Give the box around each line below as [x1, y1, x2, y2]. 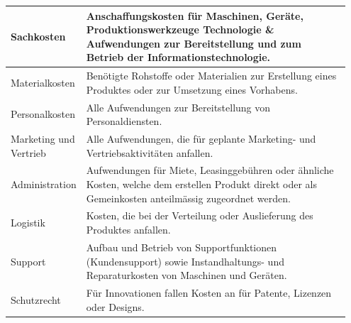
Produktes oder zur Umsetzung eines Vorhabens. [86, 82, 298, 97]
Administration [11, 177, 77, 192]
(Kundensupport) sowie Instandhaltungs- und [86, 253, 284, 268]
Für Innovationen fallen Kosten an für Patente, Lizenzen [86, 285, 332, 300]
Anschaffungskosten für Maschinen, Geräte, [86, 8, 303, 23]
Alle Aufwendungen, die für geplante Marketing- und [86, 131, 316, 146]
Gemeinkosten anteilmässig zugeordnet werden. [86, 190, 291, 205]
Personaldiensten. [86, 114, 162, 128]
